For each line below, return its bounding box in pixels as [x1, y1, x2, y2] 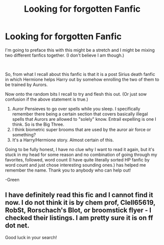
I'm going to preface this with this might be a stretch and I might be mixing [5, 47, 155, 53]
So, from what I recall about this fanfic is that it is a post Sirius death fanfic [5, 71, 155, 77]
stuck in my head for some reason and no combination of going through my [5, 152, 158, 157]
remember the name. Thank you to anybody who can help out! [5, 167, 131, 173]
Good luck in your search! [5, 234, 57, 240]
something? [12, 132, 36, 137]
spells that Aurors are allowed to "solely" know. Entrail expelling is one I [12, 116, 157, 122]
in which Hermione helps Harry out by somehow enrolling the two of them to [5, 76, 160, 82]
